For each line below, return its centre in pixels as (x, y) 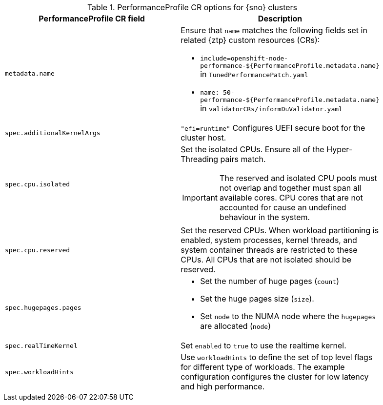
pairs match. (243, 159)
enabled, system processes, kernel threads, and (269, 240)
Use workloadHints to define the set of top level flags (277, 357)
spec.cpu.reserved (38, 250)
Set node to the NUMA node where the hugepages (288, 316)
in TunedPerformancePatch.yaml (254, 74)
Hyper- (340, 149)
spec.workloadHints (39, 372)
